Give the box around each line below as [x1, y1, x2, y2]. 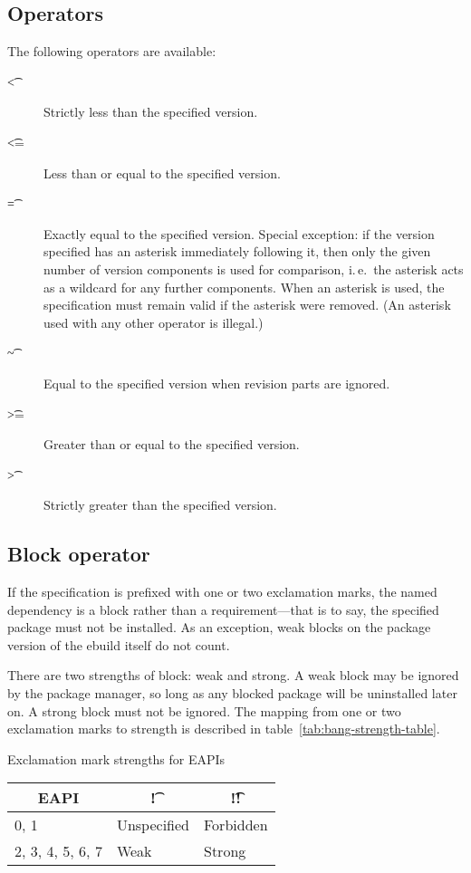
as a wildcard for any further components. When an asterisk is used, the [43, 277, 445, 296]
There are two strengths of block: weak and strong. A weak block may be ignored [7, 666, 459, 685]
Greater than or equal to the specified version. [43, 435, 300, 454]
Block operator [7, 540, 150, 568]
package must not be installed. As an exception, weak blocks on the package [7, 618, 431, 637]
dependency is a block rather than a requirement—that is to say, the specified [7, 600, 439, 619]
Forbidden [204, 814, 268, 836]
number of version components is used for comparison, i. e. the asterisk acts [43, 259, 464, 278]
